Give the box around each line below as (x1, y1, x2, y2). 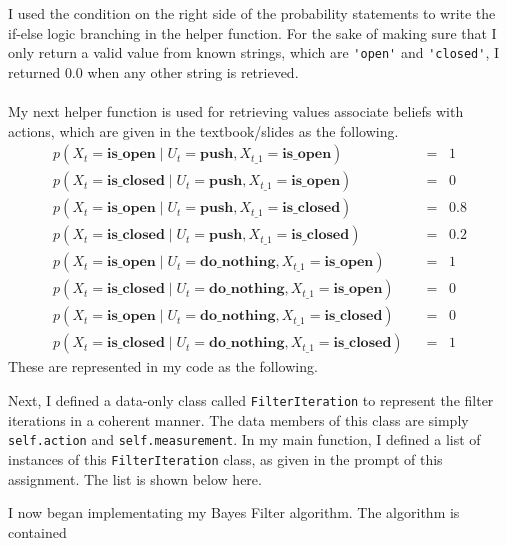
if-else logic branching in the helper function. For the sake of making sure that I (8, 22, 497, 43)
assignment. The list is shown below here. (8, 468, 262, 489)
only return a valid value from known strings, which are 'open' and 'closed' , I (8, 42, 500, 63)
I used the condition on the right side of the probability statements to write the (8, 3, 496, 23)
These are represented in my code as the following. (8, 356, 318, 377)
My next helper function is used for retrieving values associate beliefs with (8, 101, 464, 122)
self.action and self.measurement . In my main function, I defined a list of (8, 429, 481, 450)
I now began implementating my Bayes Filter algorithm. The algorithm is (8, 502, 460, 523)
